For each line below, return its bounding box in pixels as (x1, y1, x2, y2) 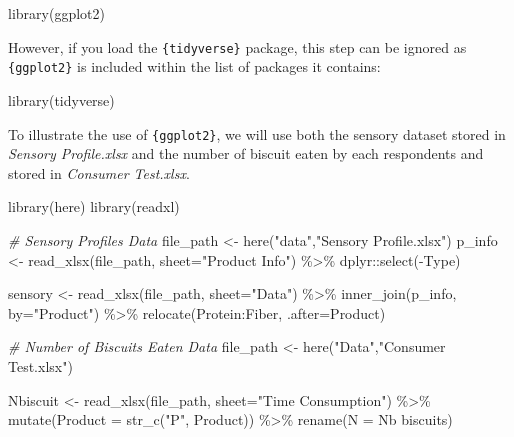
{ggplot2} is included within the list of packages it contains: (8, 56, 381, 77)
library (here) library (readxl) (8, 196, 180, 217)
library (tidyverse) (8, 89, 115, 110)
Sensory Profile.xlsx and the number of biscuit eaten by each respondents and (8, 143, 484, 164)
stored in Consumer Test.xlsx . (8, 162, 190, 183)
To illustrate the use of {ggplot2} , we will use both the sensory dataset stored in (8, 123, 506, 144)
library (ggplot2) (8, 3, 105, 23)
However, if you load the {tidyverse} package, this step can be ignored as (8, 36, 467, 57)
